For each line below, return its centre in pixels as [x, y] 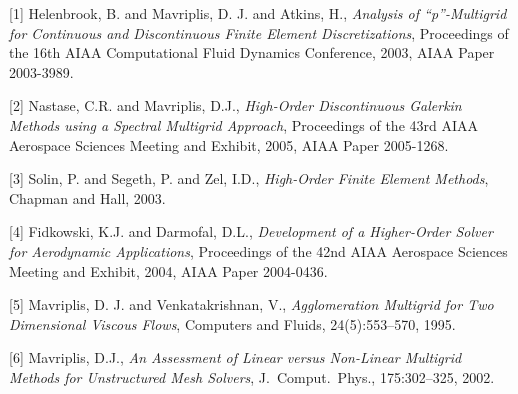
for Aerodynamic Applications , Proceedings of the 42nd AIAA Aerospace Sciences [258, 250]
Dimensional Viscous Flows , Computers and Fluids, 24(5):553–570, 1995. [232, 323]
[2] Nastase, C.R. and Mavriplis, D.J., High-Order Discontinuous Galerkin [235, 105]
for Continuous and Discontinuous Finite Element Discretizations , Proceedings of [259, 32]
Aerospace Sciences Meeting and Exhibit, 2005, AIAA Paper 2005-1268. [229, 144]
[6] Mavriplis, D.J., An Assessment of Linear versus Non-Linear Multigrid [235, 357]
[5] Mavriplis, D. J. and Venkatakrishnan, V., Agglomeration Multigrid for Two [251, 304]
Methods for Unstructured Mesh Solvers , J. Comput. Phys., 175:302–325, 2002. [252, 376]
